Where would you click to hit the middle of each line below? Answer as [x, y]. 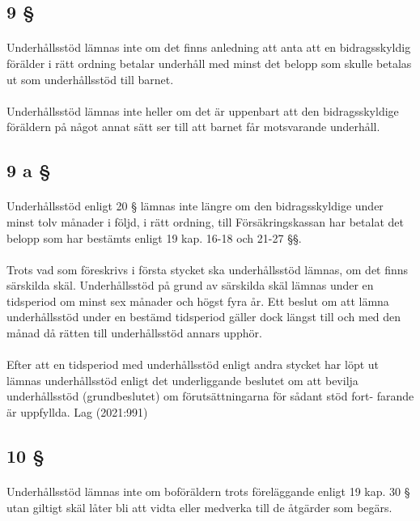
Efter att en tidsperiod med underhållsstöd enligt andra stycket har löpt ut [193, 364]
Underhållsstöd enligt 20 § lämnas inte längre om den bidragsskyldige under [195, 206]
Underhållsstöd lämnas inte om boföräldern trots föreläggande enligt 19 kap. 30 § [208, 491]
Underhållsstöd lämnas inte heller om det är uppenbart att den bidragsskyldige [203, 110]
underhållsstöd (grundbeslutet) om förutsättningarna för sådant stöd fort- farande [210, 396]
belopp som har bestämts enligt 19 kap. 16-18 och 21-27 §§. [154, 237]
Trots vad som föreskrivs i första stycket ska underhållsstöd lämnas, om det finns [208, 269]
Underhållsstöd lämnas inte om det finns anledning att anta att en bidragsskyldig [209, 47]
